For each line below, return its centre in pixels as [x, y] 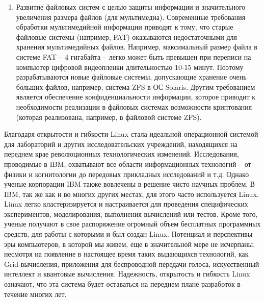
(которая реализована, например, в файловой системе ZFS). [109, 117]
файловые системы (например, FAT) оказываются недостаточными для [127, 36]
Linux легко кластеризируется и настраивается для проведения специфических [126, 204]
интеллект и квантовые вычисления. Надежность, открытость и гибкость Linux [127, 274]
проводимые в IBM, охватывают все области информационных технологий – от [128, 164]
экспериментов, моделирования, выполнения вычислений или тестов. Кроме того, [131, 214]
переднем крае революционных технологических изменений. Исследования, [122, 154]
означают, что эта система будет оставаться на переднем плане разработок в [122, 284]
